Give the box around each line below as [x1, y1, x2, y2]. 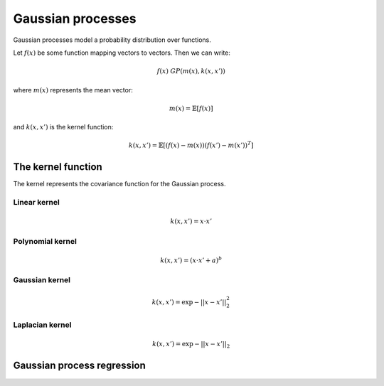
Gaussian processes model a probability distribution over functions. [13, 36, 211, 44]
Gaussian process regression [13, 360, 146, 372]
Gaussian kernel [13, 274, 71, 284]
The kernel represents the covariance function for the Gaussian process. [13, 180, 226, 188]
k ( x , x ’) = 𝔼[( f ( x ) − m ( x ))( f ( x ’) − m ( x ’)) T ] [128, 140, 254, 149]
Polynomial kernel [13, 236, 78, 246]
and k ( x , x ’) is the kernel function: [13, 123, 114, 132]
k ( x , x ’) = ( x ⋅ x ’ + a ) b [160, 254, 223, 264]
